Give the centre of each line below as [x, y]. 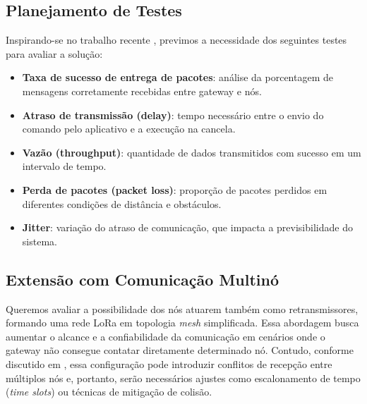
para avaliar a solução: [54, 53]
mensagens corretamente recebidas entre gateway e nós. [142, 91]
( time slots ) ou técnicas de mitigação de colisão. [109, 392]
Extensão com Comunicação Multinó [143, 279]
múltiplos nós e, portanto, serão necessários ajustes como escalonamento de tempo [183, 378]
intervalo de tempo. [64, 166]
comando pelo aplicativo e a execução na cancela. [129, 129]
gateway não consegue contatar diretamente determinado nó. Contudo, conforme [180, 350]
